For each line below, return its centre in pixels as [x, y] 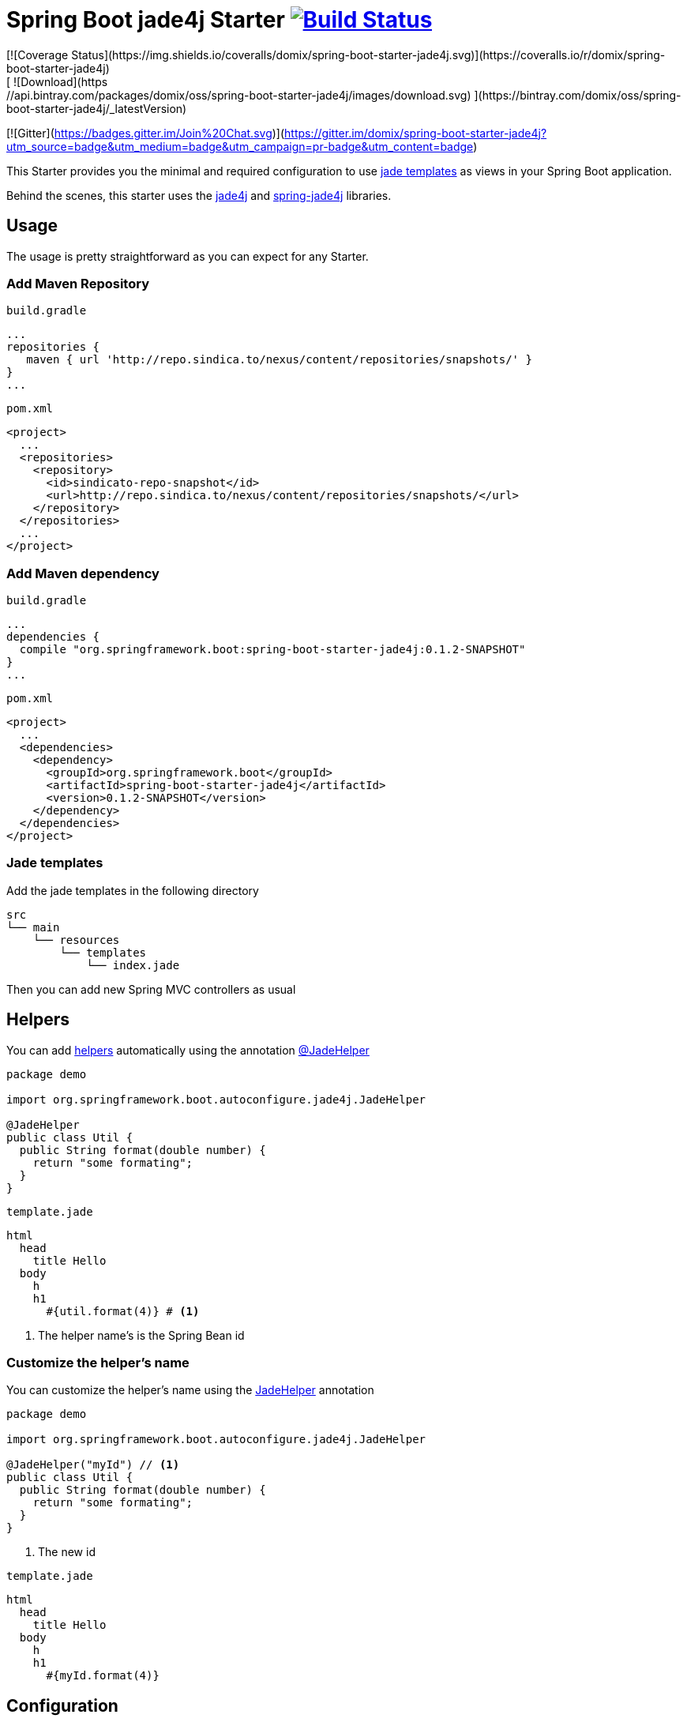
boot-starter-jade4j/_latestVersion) [97, 108]
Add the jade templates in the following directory [133, 890]
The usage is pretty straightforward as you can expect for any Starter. [188, 256]
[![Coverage [38, 55]
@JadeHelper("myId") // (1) [93, 1465]
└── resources [76, 940]
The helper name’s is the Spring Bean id [141, 1335]
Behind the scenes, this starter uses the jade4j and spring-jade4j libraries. [199, 195]
